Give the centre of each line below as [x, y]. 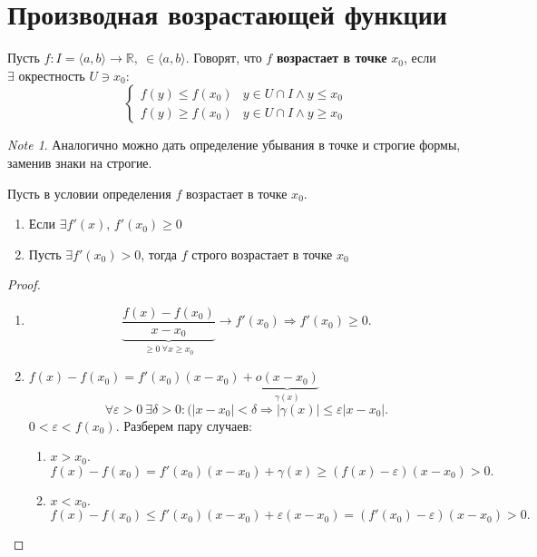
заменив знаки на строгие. [80, 162]
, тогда [159, 254]
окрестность [52, 77]
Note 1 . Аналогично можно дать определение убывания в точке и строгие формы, [234, 145]
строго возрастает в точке [262, 254]
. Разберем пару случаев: [184, 425]
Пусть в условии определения [89, 193]
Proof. [24, 284]
